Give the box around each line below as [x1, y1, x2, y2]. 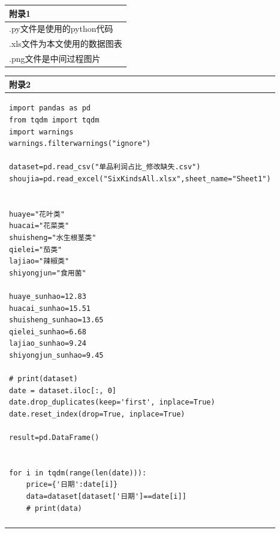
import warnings [9, 127, 74, 136]
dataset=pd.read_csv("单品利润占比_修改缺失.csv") [9, 163, 201, 172]
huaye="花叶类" [9, 209, 65, 218]
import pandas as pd [9, 104, 91, 113]
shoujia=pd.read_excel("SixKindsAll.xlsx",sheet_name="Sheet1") [9, 175, 271, 184]
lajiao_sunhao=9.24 [9, 339, 86, 348]
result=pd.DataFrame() [9, 433, 100, 442]
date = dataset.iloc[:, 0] [9, 386, 116, 395]
